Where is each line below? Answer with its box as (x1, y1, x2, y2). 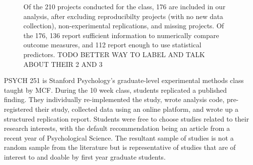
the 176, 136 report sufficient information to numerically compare (23, 30, 219, 40)
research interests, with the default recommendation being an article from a (4, 123, 230, 133)
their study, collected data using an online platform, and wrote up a (35, 103, 238, 114)
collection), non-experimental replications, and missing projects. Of (23, 21, 224, 31)
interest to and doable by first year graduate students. (4, 151, 166, 162)
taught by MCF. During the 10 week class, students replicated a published (4, 84, 227, 95)
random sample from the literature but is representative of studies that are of (4, 142, 236, 152)
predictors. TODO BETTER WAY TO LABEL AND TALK (23, 49, 205, 59)
